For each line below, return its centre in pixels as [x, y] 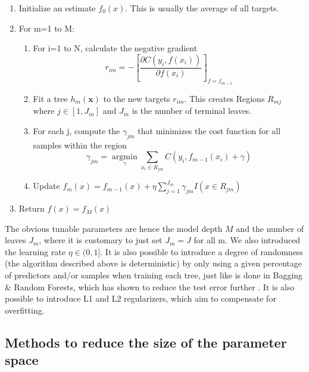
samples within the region [80, 145]
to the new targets [137, 98]
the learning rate [35, 251]
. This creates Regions [224, 98]
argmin [124, 157]
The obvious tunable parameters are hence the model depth [114, 228]
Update [46, 186]
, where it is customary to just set [101, 240]
